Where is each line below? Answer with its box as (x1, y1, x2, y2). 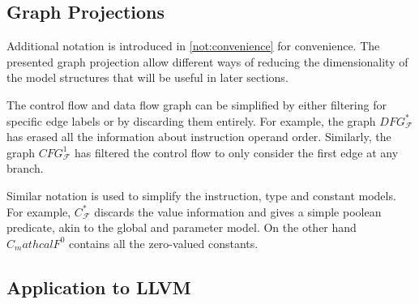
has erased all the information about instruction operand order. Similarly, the (6, 128, 391, 145)
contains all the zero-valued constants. (68, 234, 259, 251)
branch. (6, 160, 44, 177)
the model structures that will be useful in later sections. (6, 69, 289, 86)
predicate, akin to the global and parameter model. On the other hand (6, 219, 357, 236)
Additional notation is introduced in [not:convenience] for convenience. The (6, 37, 380, 54)
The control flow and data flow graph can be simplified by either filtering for (6, 96, 387, 113)
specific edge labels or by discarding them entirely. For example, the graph (6, 112, 376, 129)
